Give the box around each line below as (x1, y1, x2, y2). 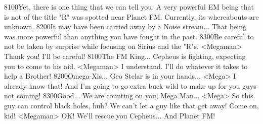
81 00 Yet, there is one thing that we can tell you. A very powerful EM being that (4, 2, 254, 12)
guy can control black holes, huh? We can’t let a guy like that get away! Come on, (4, 100, 259, 110)
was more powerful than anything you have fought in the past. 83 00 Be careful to (4, 31, 254, 41)
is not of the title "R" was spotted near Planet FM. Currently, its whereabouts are (4, 11, 259, 22)
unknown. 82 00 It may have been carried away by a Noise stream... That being (4, 21, 246, 32)
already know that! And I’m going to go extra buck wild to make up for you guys (4, 80, 256, 91)
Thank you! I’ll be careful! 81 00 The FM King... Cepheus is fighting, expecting (4, 50, 246, 61)
